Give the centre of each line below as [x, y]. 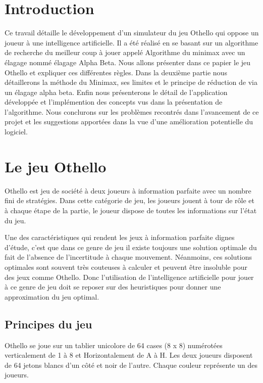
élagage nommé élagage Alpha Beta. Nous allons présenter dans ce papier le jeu [128, 62]
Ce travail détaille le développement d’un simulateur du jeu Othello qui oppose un [132, 33]
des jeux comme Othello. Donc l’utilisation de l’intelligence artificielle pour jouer [129, 277]
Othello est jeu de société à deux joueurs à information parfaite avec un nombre [128, 190]
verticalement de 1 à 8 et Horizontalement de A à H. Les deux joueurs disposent [129, 355]
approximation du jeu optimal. [52, 296]
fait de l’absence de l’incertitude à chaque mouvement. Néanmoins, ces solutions [128, 257]
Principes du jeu [48, 324]
